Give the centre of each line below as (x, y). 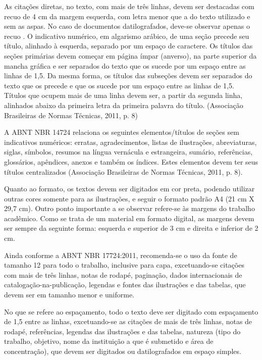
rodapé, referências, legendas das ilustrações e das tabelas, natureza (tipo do (122, 331)
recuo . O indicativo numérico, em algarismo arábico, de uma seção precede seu (127, 36)
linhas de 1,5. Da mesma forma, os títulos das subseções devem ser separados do (128, 75)
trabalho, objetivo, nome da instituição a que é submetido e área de (109, 341)
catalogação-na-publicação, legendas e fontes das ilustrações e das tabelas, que (125, 285)
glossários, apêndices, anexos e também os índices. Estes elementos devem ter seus (131, 161)
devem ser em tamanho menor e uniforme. (69, 295)
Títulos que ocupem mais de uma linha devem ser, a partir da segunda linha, (123, 95)
